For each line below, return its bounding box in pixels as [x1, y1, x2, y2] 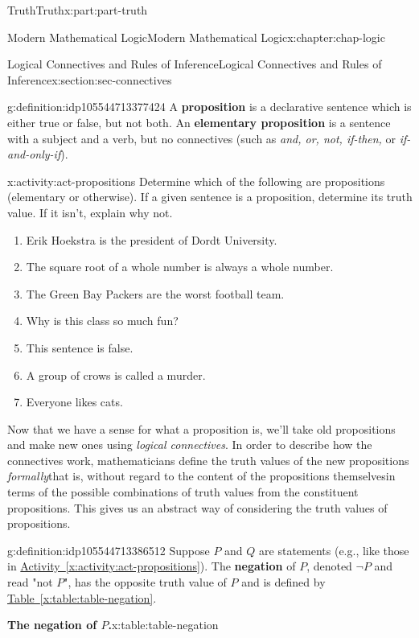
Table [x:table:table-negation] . [7, 589, 157, 606]
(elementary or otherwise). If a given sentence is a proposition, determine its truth [7, 188, 413, 205]
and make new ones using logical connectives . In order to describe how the [7, 436, 372, 453]
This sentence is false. [26, 339, 134, 356]
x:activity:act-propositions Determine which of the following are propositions [7, 172, 385, 189]
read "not [7, 574, 53, 591]
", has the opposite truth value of [64, 574, 227, 591]
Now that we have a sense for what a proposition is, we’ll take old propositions [7, 420, 396, 437]
